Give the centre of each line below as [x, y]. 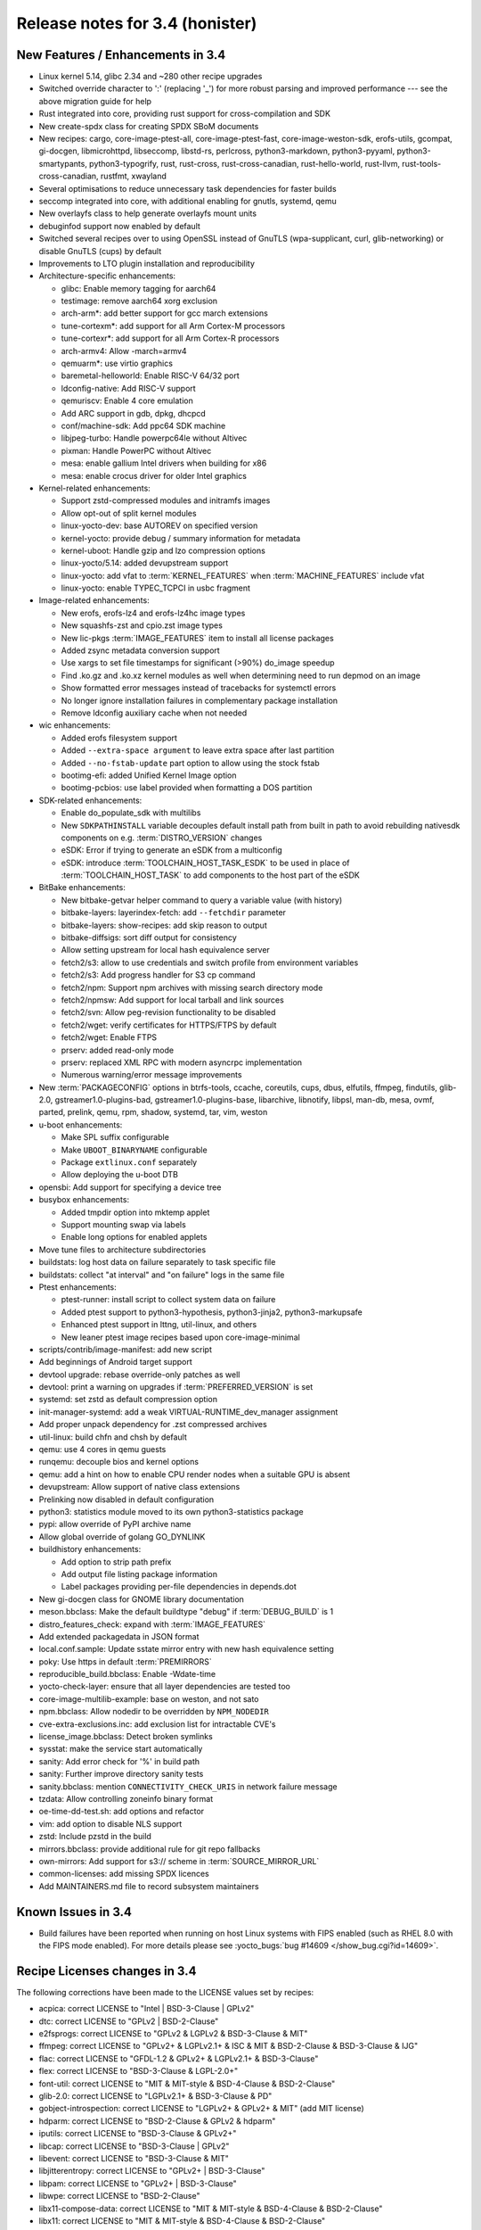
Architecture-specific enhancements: [107, 276]
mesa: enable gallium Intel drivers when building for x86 [164, 463]
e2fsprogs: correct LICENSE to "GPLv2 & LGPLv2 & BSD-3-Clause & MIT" [173, 2034]
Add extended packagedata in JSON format [119, 1636]
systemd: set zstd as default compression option [128, 1400]
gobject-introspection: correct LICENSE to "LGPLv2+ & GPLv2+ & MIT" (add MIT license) [201, 2109]
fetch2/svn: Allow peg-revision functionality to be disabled [168, 1012]
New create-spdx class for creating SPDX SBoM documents [149, 126]
